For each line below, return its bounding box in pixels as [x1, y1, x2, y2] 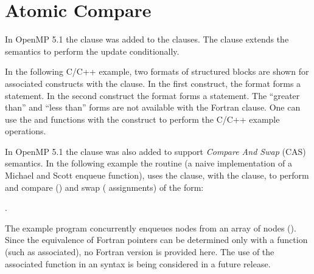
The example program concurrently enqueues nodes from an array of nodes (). [5, 221, 296, 234]
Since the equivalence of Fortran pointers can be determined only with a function [5, 233, 308, 246]
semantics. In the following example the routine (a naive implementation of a [5, 157, 292, 170]
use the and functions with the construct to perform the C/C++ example [5, 112, 280, 125]
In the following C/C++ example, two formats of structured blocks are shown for [5, 65, 309, 78]
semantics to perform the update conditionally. [5, 44, 180, 57]
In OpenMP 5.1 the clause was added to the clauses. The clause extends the [5, 33, 289, 46]
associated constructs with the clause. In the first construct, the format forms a [5, 77, 301, 89]
